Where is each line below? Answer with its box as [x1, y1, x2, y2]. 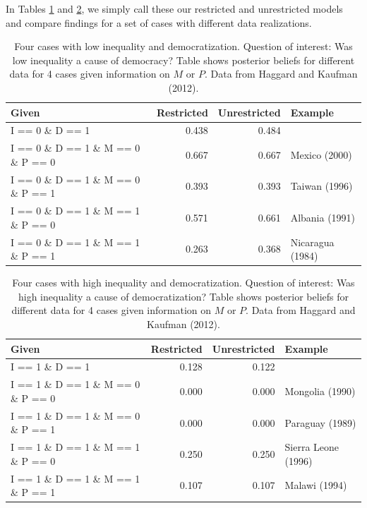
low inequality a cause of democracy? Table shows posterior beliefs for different [12, 52, 355, 67]
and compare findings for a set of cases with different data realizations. [6, 15, 312, 30]
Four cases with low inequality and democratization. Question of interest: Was [14, 39, 353, 54]
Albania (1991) [290, 210, 356, 224]
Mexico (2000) [290, 147, 352, 162]
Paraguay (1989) [284, 415, 356, 430]
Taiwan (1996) [290, 179, 353, 193]
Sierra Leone [284, 440, 339, 454]
